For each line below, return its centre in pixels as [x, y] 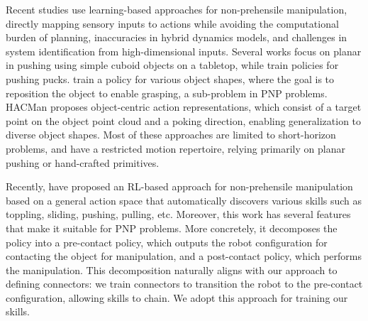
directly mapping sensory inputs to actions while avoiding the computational [172, 23]
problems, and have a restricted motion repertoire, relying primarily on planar [175, 148]
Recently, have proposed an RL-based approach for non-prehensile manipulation [179, 186]
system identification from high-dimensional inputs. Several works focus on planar [184, 51]
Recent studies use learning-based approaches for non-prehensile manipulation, [177, 9]
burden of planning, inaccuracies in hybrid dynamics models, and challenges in [177, 37]
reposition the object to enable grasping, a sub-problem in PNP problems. [167, 93]
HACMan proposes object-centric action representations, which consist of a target [184, 107]
